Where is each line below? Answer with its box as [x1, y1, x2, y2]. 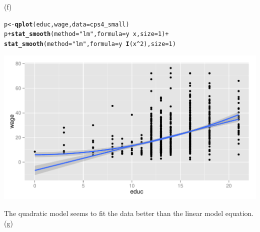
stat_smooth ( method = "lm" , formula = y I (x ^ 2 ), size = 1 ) [4, 40, 176, 47]
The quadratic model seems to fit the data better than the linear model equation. [4, 208, 254, 218]
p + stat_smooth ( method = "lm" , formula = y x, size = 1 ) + [4, 30, 169, 38]
